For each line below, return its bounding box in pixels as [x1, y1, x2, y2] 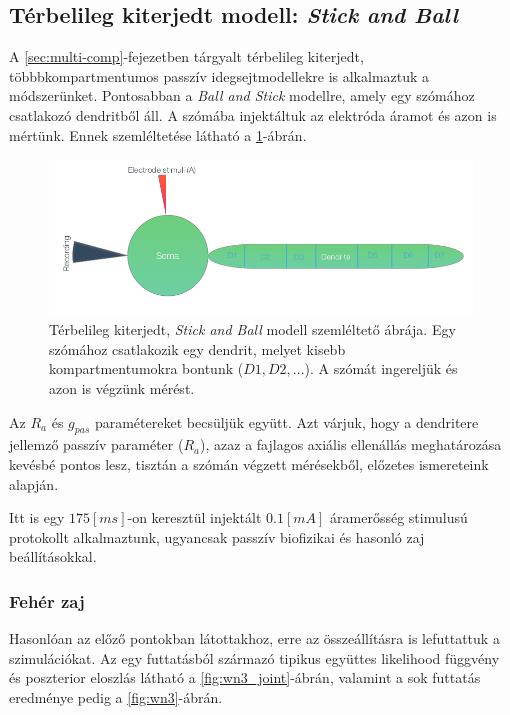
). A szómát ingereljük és [304, 358, 458, 379]
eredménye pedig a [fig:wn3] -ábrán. [9, 686, 223, 707]
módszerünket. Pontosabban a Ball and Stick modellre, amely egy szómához [9, 85, 475, 106]
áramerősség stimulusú [330, 507, 468, 528]
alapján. [9, 473, 59, 494]
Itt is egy [9, 507, 65, 528]
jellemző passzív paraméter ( [9, 434, 184, 455]
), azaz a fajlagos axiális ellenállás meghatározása [200, 434, 502, 455]
